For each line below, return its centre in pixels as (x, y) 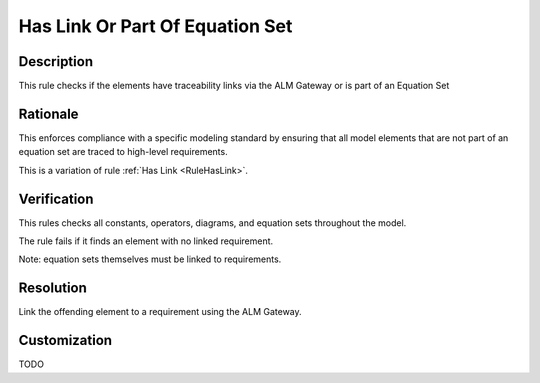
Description (56, 61)
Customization (65, 340)
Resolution (52, 288)
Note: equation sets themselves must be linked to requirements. (150, 259)
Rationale (48, 113)
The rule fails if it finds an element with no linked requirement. (146, 241)
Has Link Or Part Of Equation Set (155, 26)
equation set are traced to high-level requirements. (123, 152)
